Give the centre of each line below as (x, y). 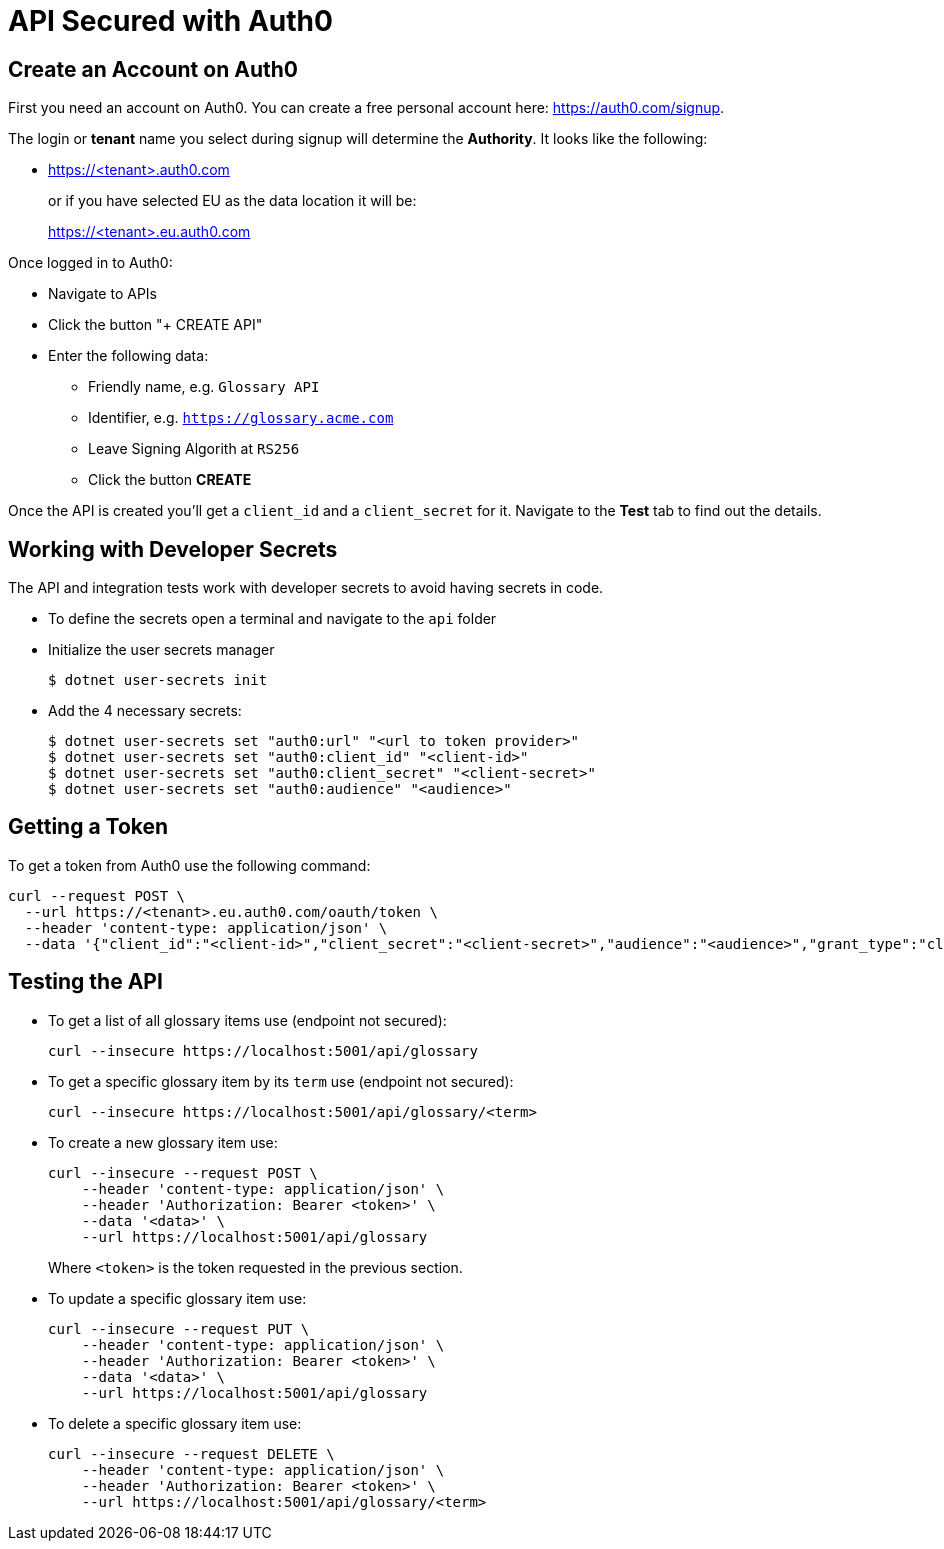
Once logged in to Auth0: (90, 263)
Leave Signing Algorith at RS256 (194, 449)
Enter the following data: (128, 356)
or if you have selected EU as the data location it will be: (232, 201)
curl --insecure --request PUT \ (179, 1328)
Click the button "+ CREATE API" (155, 325)
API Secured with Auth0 (170, 21)
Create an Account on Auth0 (153, 69)
